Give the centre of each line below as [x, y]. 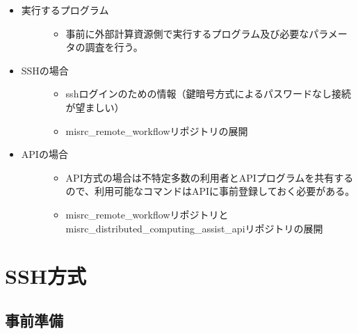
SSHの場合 [45, 70]
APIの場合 [44, 154]
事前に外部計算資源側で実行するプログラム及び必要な [187, 33]
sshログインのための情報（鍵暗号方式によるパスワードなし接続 [208, 94]
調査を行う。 [114, 47]
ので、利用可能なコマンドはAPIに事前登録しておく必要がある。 [210, 191]
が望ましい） [95, 107]
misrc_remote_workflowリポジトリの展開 [157, 130]
